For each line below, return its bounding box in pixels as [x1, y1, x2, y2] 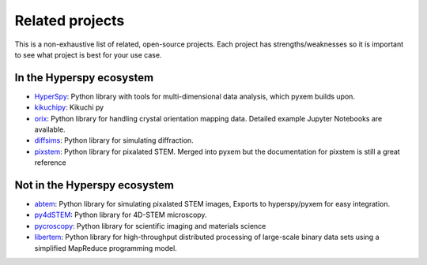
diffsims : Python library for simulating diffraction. [34, 136, 194, 145]
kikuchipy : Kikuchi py [34, 103, 104, 112]
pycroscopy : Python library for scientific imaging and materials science [34, 221, 266, 230]
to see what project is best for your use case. [14, 50, 162, 59]
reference [34, 158, 66, 167]
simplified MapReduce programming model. [34, 243, 177, 252]
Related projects [14, 12, 125, 29]
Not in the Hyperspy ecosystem [14, 178, 174, 192]
